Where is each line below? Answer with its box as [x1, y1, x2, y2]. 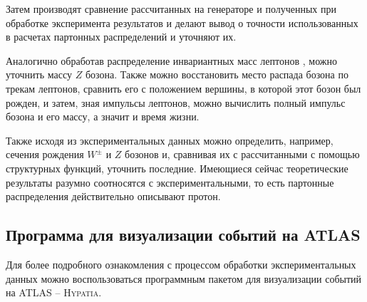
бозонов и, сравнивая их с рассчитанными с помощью [125, 147, 360, 162]
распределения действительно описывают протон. [6, 189, 221, 204]
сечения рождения [6, 147, 84, 162]
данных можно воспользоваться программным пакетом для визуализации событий [6, 271, 362, 286]
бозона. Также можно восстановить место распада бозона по [85, 67, 348, 82]
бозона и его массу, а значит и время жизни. [6, 109, 200, 124]
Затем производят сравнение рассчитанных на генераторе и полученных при [6, 1, 336, 16]
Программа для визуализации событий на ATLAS [6, 224, 361, 246]
